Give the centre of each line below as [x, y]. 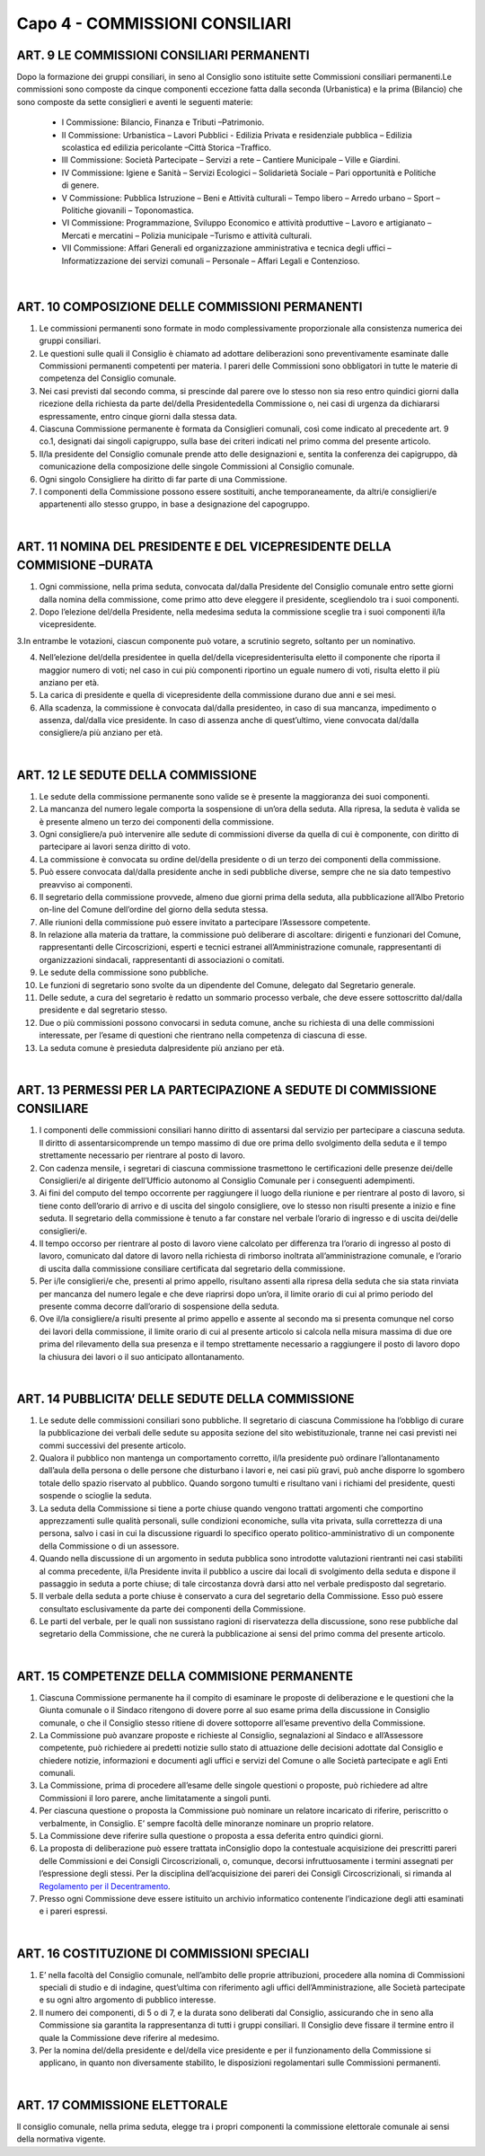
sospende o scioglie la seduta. [95, 1496]
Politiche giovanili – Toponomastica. [128, 210]
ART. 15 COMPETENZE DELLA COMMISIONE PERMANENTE [185, 1676]
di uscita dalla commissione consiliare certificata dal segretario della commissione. [192, 1268]
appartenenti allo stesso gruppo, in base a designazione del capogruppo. [174, 504]
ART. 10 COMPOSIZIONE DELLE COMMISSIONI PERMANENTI [190, 307]
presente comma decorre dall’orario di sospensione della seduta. [159, 1306]
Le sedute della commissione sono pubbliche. [124, 972]
